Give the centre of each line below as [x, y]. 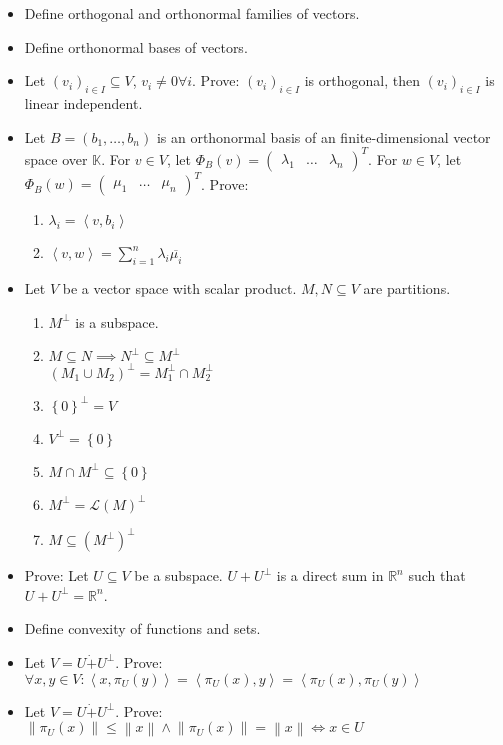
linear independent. [83, 102]
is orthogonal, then [362, 80]
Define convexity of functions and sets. [142, 628]
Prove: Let [56, 575]
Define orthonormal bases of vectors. [136, 46]
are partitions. [407, 287]
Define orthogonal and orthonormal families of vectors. [192, 13]
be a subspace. [178, 575]
